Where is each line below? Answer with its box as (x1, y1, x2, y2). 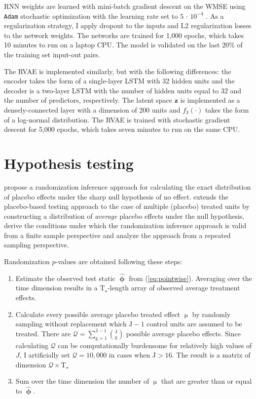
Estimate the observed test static (15, 273, 115, 283)
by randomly (192, 309, 231, 319)
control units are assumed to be (146, 319, 242, 329)
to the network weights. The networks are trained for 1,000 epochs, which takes (4, 30, 244, 40)
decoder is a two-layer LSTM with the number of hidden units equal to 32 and (4, 85, 242, 95)
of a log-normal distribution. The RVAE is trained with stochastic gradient (4, 114, 230, 124)
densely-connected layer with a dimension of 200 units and (4, 105, 181, 115)
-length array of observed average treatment (108, 282, 240, 293)
